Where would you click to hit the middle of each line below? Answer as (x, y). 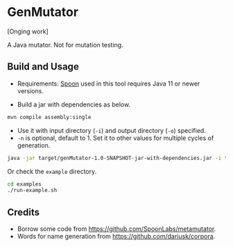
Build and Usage (43, 67)
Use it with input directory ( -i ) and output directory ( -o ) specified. (111, 130)
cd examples (24, 184)
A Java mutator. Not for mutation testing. (65, 45)
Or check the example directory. (52, 171)
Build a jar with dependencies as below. (74, 104)
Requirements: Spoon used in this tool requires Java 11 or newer (109, 83)
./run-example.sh (32, 191)
